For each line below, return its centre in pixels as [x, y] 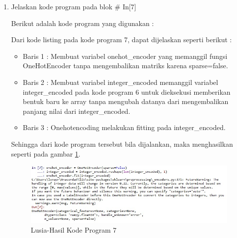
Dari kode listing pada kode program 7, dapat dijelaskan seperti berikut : [121, 40]
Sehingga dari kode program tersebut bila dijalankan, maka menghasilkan [122, 144]
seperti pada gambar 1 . [46, 153]
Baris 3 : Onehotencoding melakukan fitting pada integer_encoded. [124, 127]
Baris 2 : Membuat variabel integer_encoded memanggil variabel [120, 82]
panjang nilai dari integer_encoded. [77, 111]
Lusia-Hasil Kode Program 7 [74, 229]
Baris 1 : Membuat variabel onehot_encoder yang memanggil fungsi [125, 56]
